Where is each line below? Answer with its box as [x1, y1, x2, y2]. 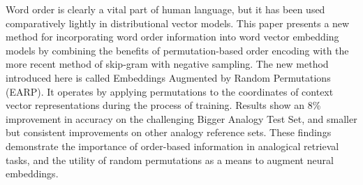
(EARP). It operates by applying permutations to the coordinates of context [6, 84, 334, 98]
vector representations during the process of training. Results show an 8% [6, 98, 321, 112]
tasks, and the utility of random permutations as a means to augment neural [6, 152, 334, 167]
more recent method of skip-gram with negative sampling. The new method [6, 57, 329, 71]
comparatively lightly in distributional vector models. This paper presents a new [6, 15, 350, 30]
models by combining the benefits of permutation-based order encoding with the [6, 43, 349, 57]
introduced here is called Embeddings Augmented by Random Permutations [6, 70, 331, 84]
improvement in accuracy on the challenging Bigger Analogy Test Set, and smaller [6, 111, 357, 126]
